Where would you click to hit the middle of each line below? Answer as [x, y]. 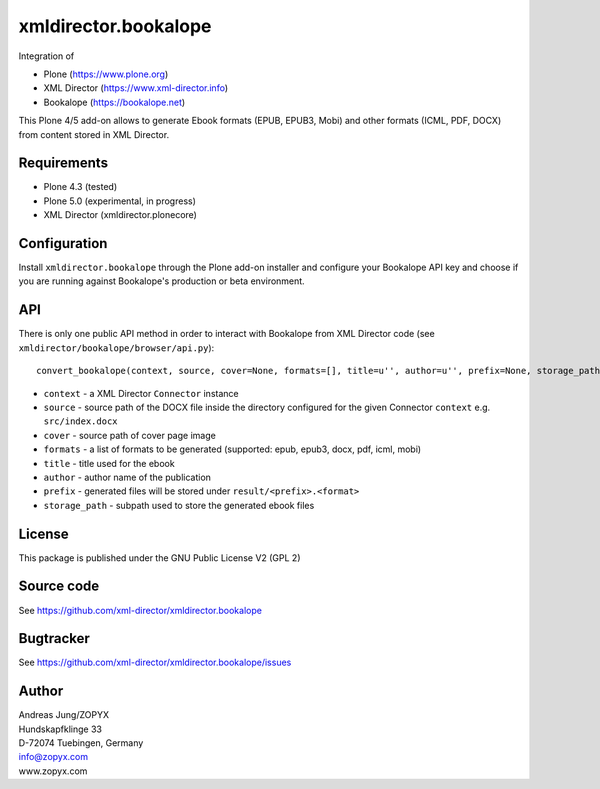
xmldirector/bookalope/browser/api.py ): [116, 347]
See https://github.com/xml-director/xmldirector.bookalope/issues [155, 662]
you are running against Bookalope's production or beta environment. [161, 281]
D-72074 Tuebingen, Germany [81, 743]
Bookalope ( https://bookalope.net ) [114, 102]
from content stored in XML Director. [94, 134]
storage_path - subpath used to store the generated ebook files [179, 505]
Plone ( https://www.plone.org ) [106, 74]
